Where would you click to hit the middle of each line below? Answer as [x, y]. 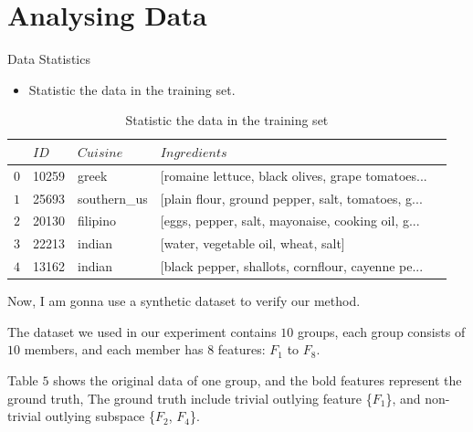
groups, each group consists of [382, 331]
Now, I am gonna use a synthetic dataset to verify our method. [184, 301]
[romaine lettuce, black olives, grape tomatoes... [294, 175]
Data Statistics [49, 59]
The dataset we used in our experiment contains [142, 331]
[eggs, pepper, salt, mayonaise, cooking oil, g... [290, 221]
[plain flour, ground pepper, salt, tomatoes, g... [291, 198]
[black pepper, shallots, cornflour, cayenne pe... [292, 266]
